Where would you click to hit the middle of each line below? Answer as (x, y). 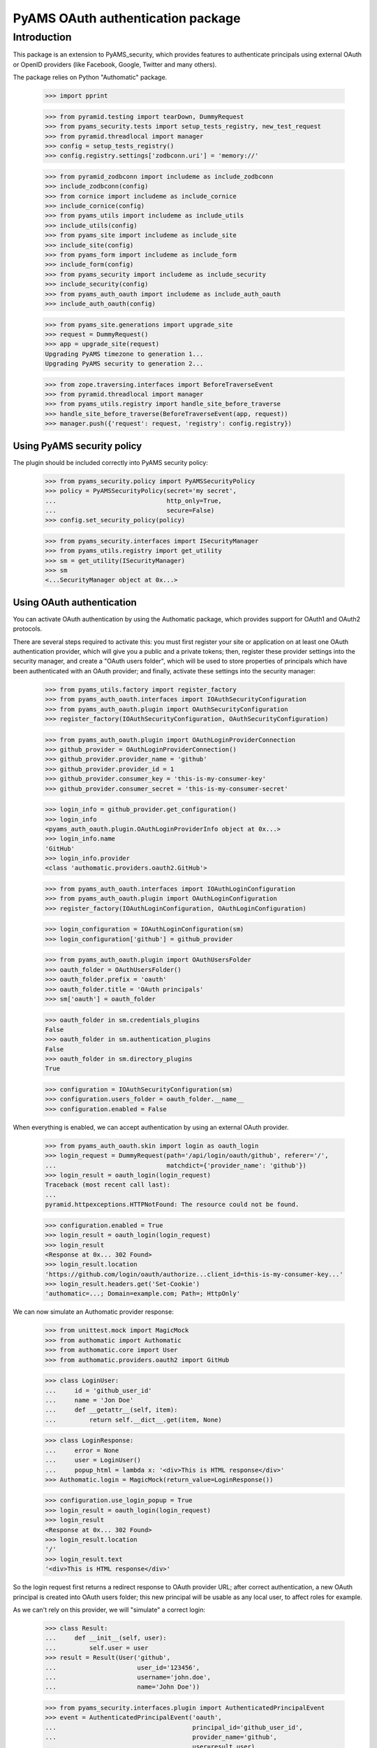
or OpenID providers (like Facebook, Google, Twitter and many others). (115, 64)
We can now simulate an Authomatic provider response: (93, 1312)
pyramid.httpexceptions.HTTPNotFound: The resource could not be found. (172, 1205)
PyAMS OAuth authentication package (127, 18)
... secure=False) (130, 510)
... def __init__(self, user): (106, 1638)
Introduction (42, 37)
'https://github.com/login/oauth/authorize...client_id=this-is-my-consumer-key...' (194, 1274)
